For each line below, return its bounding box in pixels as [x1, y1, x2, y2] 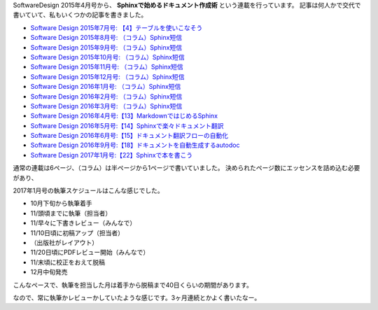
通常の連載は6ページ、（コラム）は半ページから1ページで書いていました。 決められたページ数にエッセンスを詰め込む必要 [13, 164, 360, 172]
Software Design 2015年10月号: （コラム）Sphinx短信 [30, 52, 185, 61]
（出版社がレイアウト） [30, 238, 98, 246]
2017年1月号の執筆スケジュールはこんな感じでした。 [13, 186, 164, 195]
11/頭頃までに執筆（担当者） [30, 209, 112, 217]
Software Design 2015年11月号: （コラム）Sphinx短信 [30, 63, 183, 71]
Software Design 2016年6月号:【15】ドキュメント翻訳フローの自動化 [30, 132, 229, 140]
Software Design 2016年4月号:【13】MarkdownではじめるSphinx [30, 112, 218, 120]
